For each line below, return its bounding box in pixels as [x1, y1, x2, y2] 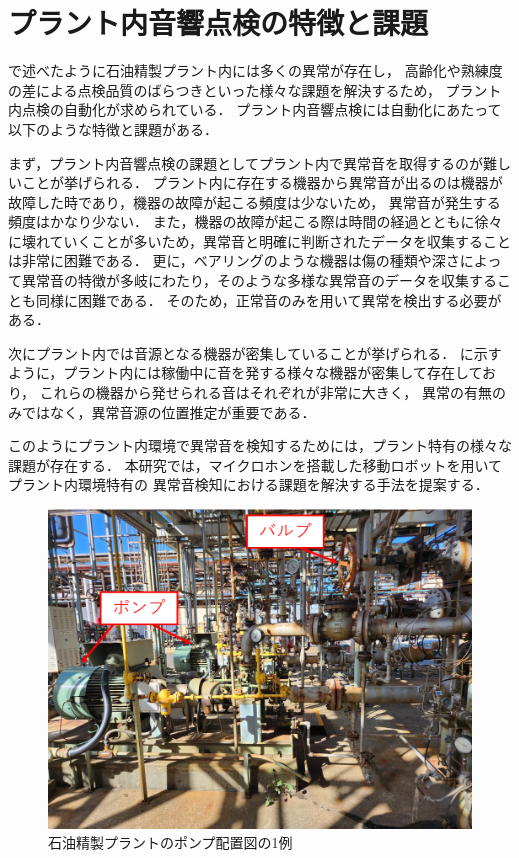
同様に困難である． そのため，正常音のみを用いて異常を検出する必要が [35, 289, 502, 310]
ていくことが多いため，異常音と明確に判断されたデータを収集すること [49, 230, 511, 251]
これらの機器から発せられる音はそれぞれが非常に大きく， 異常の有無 [39, 382, 492, 403]
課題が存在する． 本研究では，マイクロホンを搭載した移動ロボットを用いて [8, 454, 502, 475]
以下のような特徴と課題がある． [8, 118, 218, 139]
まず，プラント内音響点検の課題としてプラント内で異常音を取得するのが [8, 152, 483, 173]
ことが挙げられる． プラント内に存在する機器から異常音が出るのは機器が [21, 172, 503, 193]
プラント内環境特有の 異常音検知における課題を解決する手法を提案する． [8, 474, 489, 495]
